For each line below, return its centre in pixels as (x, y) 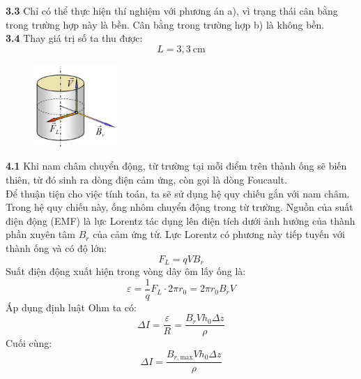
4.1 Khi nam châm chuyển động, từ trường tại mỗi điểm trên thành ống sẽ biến (176, 166)
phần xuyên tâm (40, 234)
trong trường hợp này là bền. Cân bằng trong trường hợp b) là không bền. (165, 24)
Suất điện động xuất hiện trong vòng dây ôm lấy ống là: (126, 271)
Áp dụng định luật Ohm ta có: (71, 307)
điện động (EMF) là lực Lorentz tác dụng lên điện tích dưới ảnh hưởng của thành (180, 220)
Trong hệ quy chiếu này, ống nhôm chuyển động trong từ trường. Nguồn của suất (179, 207)
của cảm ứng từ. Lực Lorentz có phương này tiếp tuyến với (219, 234)
